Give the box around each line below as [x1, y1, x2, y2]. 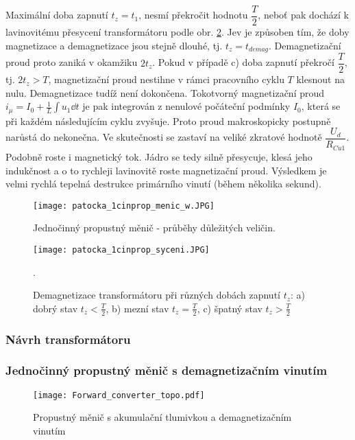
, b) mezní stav [106, 301, 169, 315]
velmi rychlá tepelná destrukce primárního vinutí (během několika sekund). [5, 176, 321, 191]
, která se [301, 99, 341, 113]
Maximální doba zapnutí [5, 8, 108, 22]
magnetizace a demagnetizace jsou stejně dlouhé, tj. [5, 38, 223, 52]
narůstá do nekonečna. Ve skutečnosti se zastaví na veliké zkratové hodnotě [5, 130, 322, 144]
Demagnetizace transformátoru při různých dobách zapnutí [33, 288, 280, 302]
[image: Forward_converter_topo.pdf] [33, 390, 205, 400]
